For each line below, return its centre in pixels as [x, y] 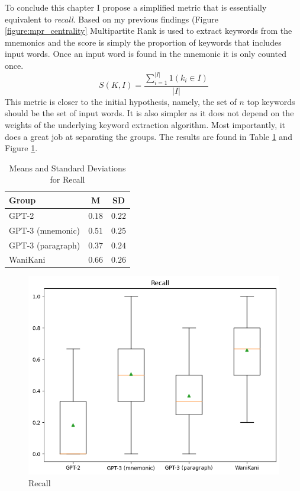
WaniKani [27, 259]
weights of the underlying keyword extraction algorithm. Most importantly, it [145, 125]
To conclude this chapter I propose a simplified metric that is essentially [136, 7]
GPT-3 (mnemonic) [45, 230]
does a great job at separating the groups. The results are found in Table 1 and [149, 136]
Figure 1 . [21, 148]
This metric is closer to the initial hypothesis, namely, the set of [121, 101]
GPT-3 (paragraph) [45, 245]
